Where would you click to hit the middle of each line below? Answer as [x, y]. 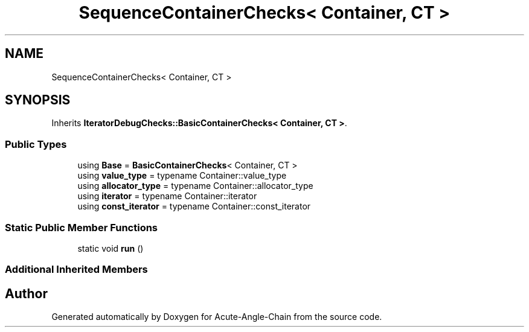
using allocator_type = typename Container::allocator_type [195, 186]
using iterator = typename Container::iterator [167, 196]
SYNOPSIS [38, 100]
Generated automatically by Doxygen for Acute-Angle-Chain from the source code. [217, 317]
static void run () [111, 248]
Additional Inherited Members [76, 270]
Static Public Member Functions [82, 227]
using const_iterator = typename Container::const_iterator [194, 206]
